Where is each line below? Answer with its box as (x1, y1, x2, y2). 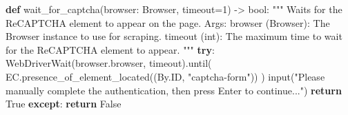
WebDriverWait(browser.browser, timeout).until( (6, 56, 212, 70)
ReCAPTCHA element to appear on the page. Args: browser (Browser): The (6, 15, 330, 30)
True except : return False (6, 96, 122, 111)
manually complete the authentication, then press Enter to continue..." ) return (6, 83, 342, 97)
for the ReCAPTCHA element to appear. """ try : (6, 42, 215, 56)
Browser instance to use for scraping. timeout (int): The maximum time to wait (6, 29, 342, 43)
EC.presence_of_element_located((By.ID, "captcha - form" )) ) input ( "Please (6, 69, 325, 83)
